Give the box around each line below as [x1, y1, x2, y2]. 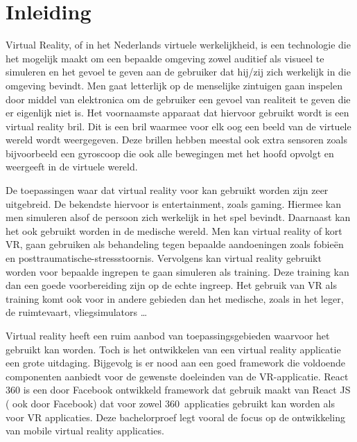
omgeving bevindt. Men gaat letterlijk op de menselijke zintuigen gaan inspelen [6, 78, 342, 92]
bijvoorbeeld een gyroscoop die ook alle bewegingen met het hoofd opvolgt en [6, 145, 334, 160]
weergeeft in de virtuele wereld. [6, 159, 138, 174]
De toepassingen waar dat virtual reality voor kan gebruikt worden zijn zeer [6, 183, 329, 197]
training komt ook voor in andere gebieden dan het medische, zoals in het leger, [6, 291, 344, 306]
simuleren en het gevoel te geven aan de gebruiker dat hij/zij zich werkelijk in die [6, 64, 351, 79]
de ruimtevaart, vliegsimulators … [6, 305, 148, 319]
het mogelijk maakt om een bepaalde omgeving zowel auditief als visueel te [6, 51, 324, 65]
